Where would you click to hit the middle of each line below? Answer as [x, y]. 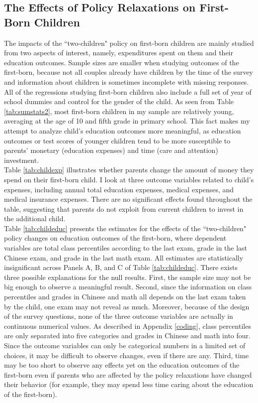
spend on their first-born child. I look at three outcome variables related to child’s [129, 179]
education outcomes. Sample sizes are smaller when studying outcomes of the [122, 62]
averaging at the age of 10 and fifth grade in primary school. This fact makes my [127, 121]
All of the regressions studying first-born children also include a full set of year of [128, 91]
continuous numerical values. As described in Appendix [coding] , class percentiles [128, 326]
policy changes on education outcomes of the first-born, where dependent [115, 238]
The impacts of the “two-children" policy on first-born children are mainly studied [129, 43]
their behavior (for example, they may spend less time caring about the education [129, 384]
